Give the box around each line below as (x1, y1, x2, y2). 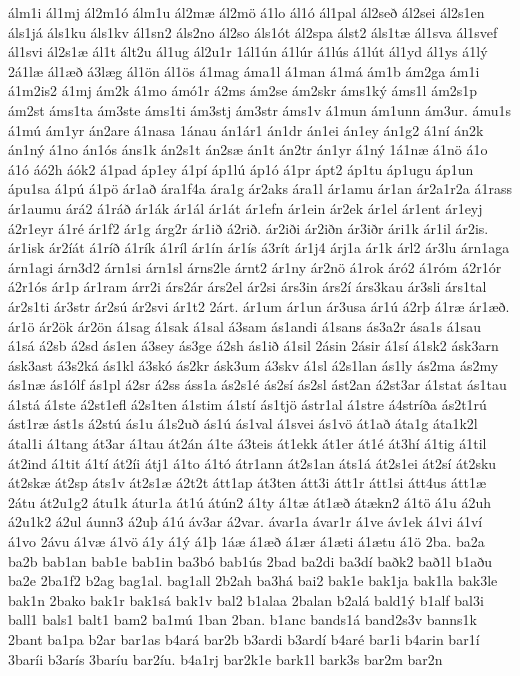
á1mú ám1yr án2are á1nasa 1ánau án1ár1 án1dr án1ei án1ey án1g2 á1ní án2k (8, 119, 484, 140)
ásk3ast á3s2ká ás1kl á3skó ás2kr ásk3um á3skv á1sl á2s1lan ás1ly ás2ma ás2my (8, 354, 499, 375)
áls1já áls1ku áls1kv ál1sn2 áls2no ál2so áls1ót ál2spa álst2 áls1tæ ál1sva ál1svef (8, 21, 498, 42)
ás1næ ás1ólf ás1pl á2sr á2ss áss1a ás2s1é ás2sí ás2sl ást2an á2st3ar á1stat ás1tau (8, 374, 507, 395)
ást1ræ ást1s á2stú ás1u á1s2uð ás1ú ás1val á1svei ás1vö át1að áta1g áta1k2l (8, 413, 478, 434)
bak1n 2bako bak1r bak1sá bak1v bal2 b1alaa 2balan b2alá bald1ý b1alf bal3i (8, 589, 484, 610)
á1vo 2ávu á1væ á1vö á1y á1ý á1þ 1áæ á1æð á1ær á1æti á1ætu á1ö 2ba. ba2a (8, 531, 485, 552)
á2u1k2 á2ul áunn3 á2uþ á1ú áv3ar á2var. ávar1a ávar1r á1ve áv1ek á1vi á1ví (8, 511, 483, 532)
